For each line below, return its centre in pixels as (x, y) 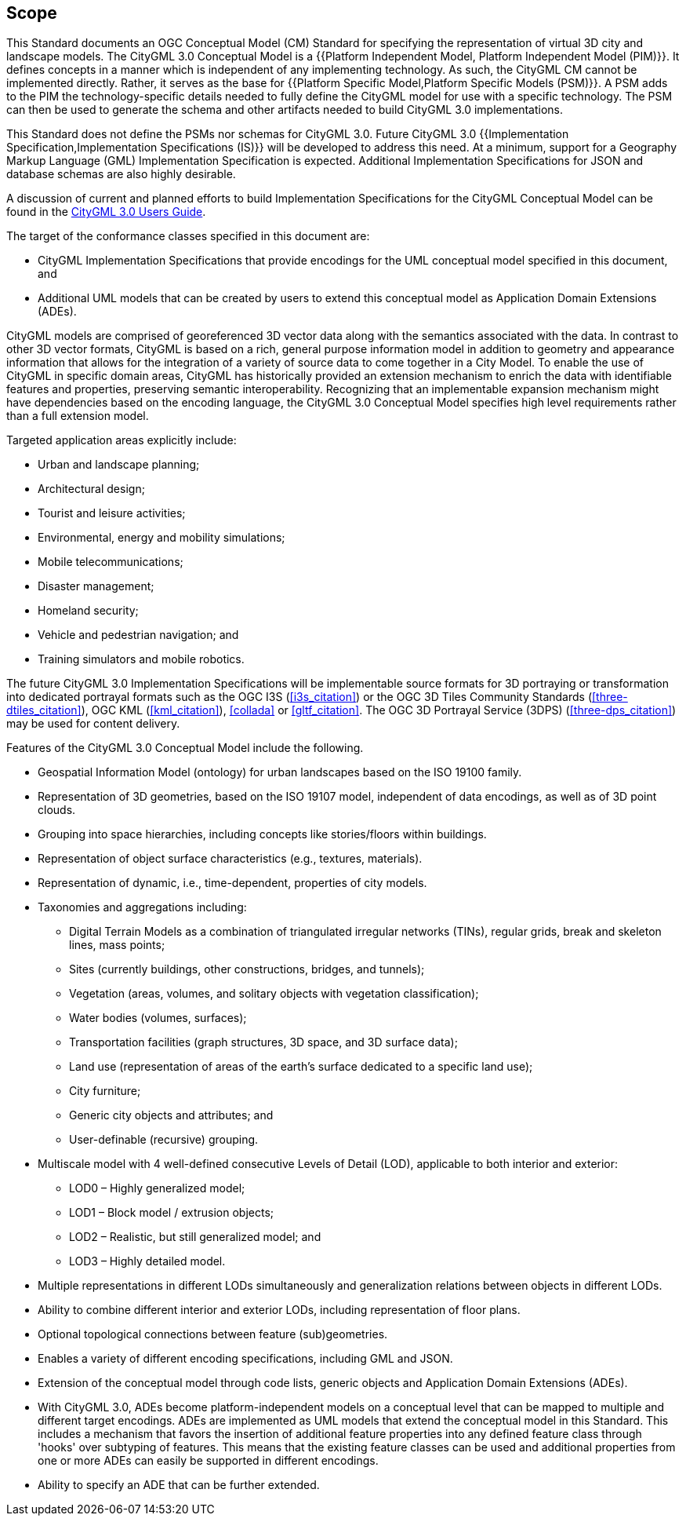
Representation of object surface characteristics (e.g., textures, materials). (230, 859)
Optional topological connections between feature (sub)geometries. (213, 1334)
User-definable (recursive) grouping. (164, 1140)
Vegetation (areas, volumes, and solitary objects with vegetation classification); (274, 994)
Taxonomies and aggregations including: (142, 907)
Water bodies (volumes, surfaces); (158, 1018)
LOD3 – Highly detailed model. (147, 1261)
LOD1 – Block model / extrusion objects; (172, 1213)
